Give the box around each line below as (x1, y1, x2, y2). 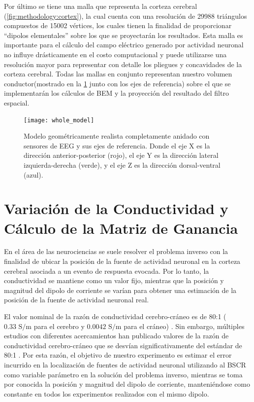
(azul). (24, 169, 43, 180)
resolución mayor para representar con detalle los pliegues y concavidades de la (4, 59, 242, 69)
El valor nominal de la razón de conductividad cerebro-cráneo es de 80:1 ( (4, 311, 226, 322)
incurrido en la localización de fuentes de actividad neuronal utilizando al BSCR (4, 360, 246, 369)
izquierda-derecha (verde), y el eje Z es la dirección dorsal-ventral (24, 159, 221, 170)
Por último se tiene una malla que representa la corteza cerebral (4, 1, 197, 11)
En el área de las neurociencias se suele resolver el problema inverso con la (4, 246, 228, 256)
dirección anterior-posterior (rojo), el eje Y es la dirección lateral (24, 150, 219, 160)
